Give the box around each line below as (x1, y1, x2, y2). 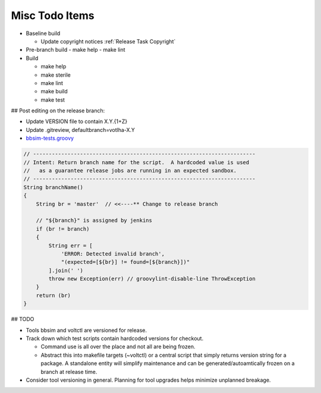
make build (40, 88, 68, 95)
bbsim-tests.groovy (26, 134, 74, 142)
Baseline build (26, 30, 61, 37)
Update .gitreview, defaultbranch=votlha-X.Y (26, 126, 135, 133)
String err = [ (48, 242, 93, 249)
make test (40, 96, 65, 103)
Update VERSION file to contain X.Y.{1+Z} (26, 118, 128, 125)
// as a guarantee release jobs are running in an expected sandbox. (23, 167, 237, 174)
